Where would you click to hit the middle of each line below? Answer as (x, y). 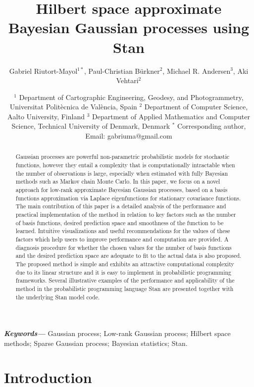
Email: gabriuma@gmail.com (129, 136)
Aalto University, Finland (46, 116)
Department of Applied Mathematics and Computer (171, 116)
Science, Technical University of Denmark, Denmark (91, 126)
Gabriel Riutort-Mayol (43, 71)
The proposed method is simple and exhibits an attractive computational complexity (125, 264)
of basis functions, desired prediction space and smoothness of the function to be (120, 222)
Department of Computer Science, (196, 107)
